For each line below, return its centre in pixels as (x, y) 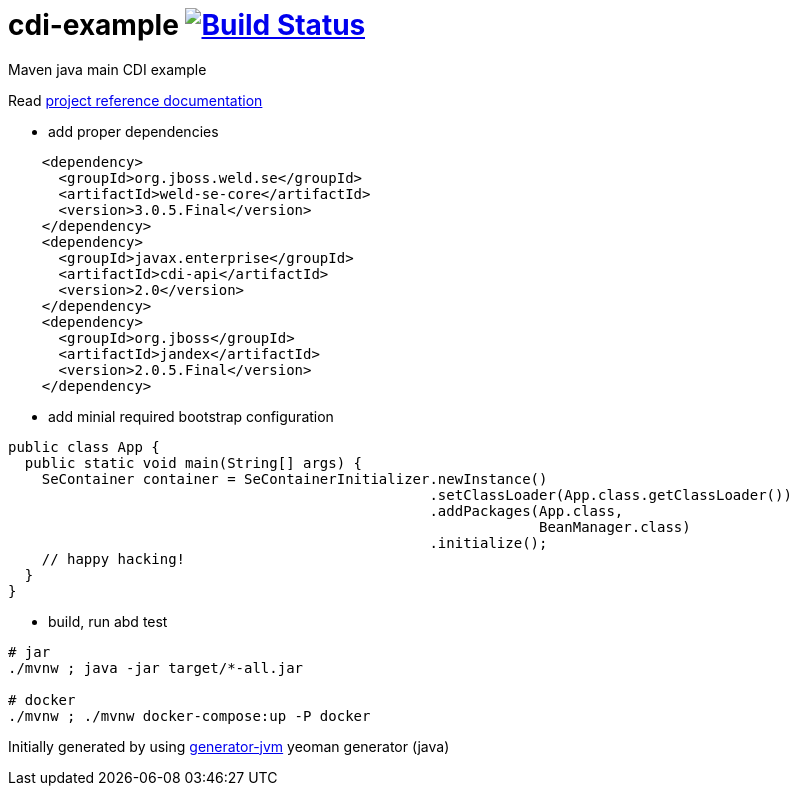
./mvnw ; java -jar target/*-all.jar (156, 667)
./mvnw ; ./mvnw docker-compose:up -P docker (189, 715)
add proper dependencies (133, 131)
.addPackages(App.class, (526, 510)
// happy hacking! (113, 558)
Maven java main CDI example (107, 69)
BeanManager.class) (615, 526)
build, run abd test (108, 621)
